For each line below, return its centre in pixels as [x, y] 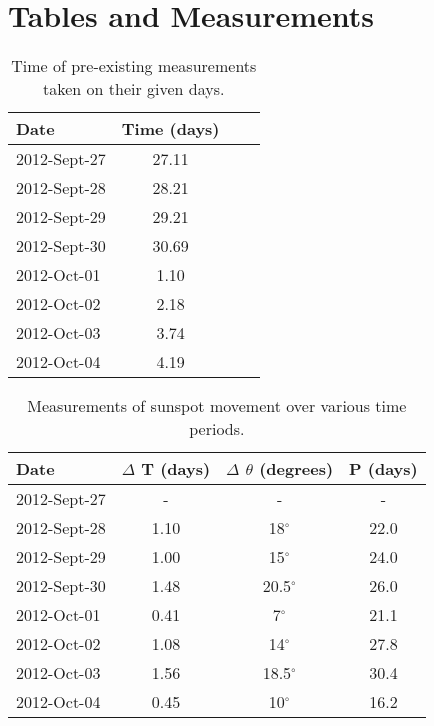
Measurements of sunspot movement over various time [217, 406]
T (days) [176, 469]
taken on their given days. [134, 89]
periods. [217, 429]
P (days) [383, 469]
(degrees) [296, 469]
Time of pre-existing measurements [134, 66]
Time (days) [170, 129]
